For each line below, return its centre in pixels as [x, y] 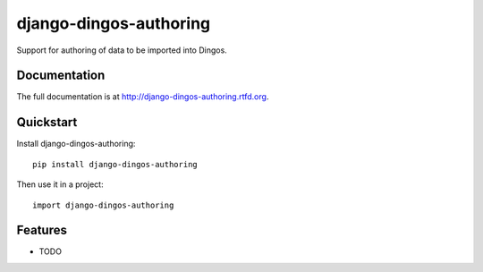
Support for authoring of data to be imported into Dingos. [122, 50]
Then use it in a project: [60, 184]
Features [42, 230]
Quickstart [47, 122]
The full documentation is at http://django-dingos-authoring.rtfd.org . [143, 97]
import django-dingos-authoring [103, 205]
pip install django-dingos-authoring [115, 164]
